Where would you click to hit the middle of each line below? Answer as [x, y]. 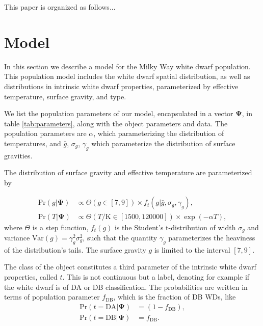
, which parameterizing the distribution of [159, 133]
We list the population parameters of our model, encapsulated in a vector [119, 113]
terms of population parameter [52, 297]
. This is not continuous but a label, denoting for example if [156, 276]
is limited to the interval [192, 249]
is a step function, [60, 227]
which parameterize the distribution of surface [163, 143]
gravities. [18, 155]
